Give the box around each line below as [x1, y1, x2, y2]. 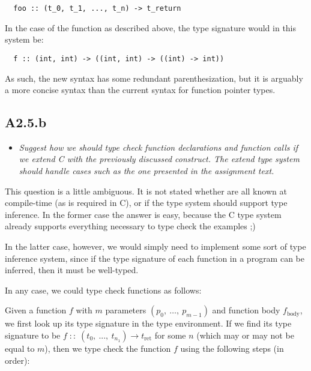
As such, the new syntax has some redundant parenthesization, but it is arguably [5, 71, 303, 84]
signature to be [5, 329, 61, 342]
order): [5, 354, 30, 366]
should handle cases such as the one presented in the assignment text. [19, 164, 274, 177]
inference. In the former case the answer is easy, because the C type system [5, 208, 282, 220]
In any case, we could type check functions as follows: [5, 283, 202, 296]
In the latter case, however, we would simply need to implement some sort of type [5, 240, 306, 253]
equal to [5, 342, 35, 355]
